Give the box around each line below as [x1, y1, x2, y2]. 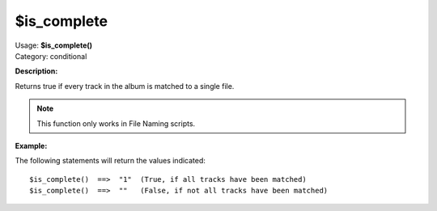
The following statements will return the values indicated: [15, 156, 206, 166]
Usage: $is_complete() [15, 40, 93, 50]
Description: [15, 66, 58, 76]
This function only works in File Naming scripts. [36, 118, 196, 129]
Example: [15, 141, 48, 150]
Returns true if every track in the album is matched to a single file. [15, 81, 235, 91]
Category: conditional [15, 51, 87, 61]
